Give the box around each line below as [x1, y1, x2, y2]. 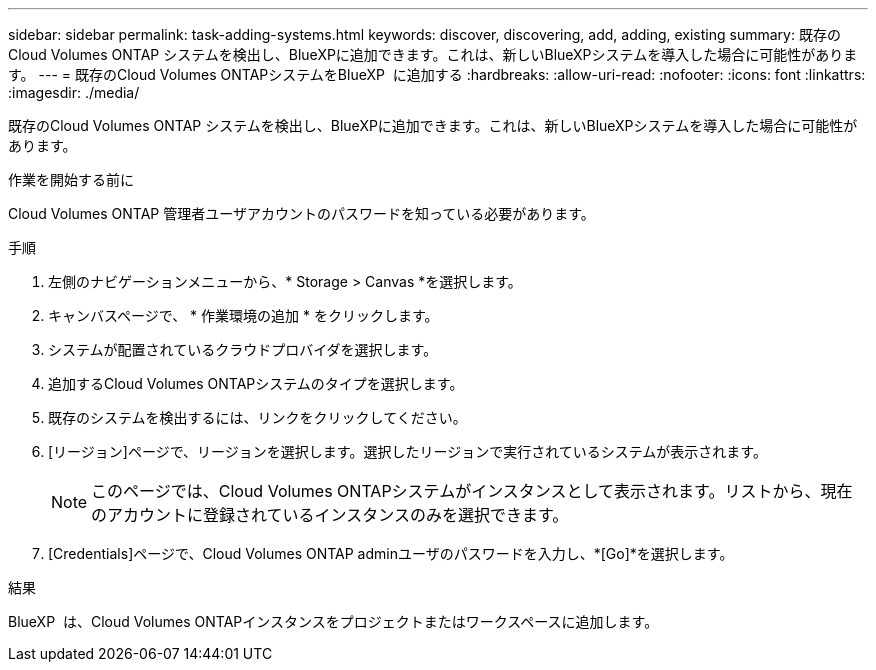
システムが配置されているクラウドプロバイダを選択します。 [48, 341, 438, 358]
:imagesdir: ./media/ [8, 84, 140, 101]
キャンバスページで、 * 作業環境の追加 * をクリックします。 [48, 307, 439, 324]
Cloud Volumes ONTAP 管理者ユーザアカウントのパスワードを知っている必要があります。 [8, 205, 595, 222]
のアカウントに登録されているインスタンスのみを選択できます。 [91, 505, 569, 525]
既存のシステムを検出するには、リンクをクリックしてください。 [48, 409, 467, 426]
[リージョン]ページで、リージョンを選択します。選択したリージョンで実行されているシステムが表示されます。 [48, 443, 767, 460]
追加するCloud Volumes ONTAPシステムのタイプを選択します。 [48, 375, 464, 392]
